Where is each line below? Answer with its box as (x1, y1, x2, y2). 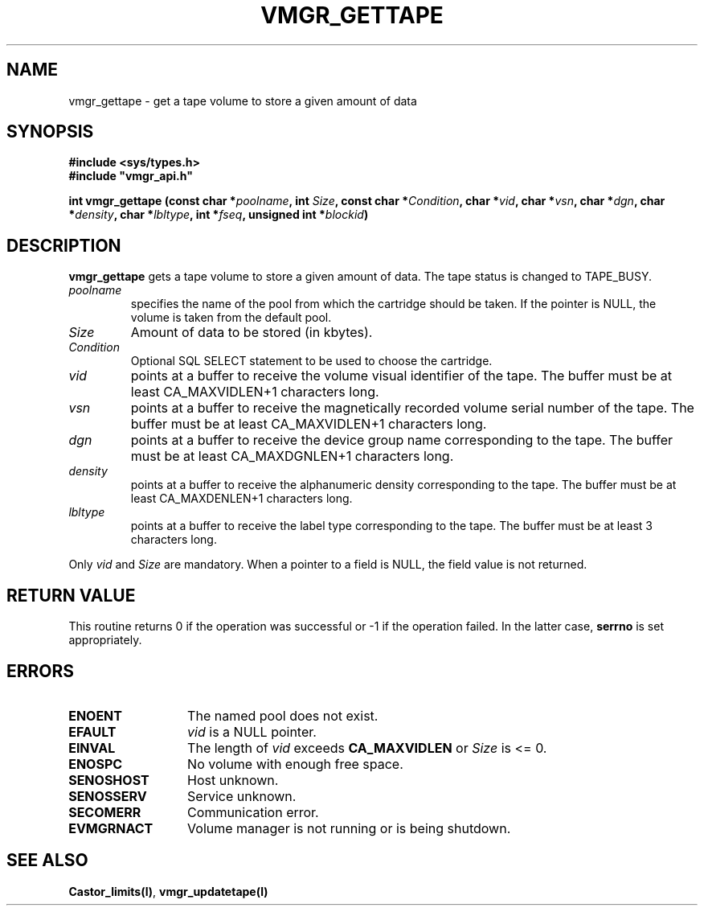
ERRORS (6, 660, 75, 681)
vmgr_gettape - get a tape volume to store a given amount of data (68, 93, 417, 108)
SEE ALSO (6, 850, 88, 871)
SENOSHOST (68, 771, 149, 788)
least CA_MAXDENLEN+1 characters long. (130, 491, 353, 506)
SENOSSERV (68, 787, 147, 804)
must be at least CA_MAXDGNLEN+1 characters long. (130, 448, 454, 465)
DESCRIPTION (6, 235, 121, 256)
